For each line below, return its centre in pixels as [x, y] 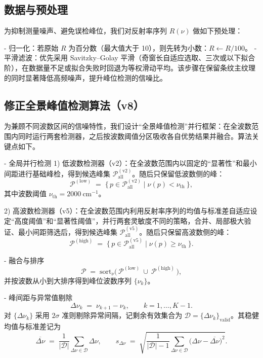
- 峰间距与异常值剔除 [38, 297]
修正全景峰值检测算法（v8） [74, 105]
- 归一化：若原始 [31, 47]
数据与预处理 [36, 9]
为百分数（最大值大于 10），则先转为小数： [139, 47]
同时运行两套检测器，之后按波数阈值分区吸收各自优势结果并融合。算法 [135, 136]
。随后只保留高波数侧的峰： [185, 231]
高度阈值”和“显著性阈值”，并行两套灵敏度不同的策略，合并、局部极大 [129, 220]
